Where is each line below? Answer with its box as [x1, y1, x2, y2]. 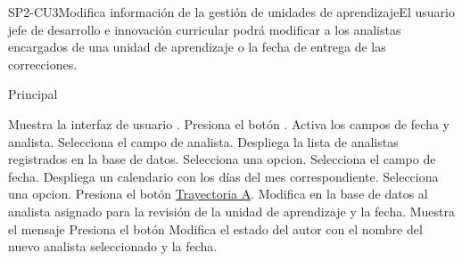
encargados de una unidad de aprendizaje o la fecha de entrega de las [8, 37, 386, 56]
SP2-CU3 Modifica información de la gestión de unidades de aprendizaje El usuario [8, 3, 455, 20]
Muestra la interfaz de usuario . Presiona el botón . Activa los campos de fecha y [8, 114, 450, 133]
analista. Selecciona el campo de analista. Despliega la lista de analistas [8, 132, 399, 151]
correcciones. [8, 54, 78, 73]
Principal [8, 85, 58, 103]
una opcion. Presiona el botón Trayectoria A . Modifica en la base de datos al [8, 184, 428, 203]
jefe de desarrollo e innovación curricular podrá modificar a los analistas [8, 20, 401, 38]
